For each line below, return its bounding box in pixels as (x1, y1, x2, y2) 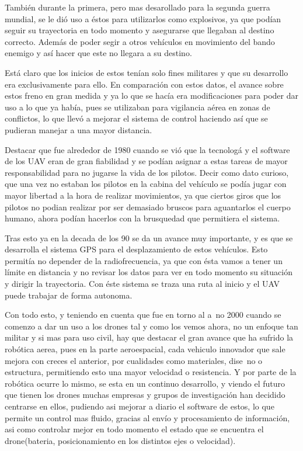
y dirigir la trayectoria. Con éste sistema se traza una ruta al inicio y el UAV (5, 277, 280, 290)
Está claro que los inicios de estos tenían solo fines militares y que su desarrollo (5, 66, 288, 78)
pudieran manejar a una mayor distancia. (5, 123, 152, 136)
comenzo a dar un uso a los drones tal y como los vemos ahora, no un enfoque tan (5, 320, 298, 332)
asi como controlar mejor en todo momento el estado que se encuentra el (5, 423, 264, 435)
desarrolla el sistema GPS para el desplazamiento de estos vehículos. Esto (5, 243, 268, 255)
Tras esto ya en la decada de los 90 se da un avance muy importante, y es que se (5, 231, 293, 244)
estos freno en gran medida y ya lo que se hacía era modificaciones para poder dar (5, 89, 298, 102)
